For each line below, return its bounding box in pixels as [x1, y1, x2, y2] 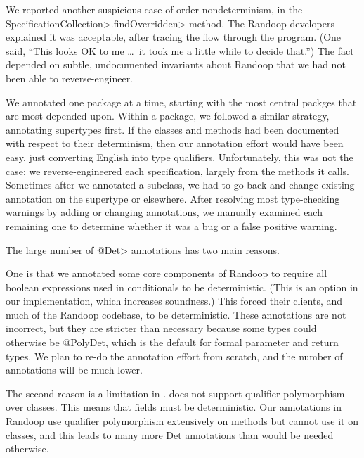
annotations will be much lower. [6, 362, 143, 377]
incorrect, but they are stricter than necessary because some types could [6, 321, 317, 336]
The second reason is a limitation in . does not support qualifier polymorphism [6, 386, 345, 400]
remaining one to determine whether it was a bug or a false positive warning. [6, 218, 337, 233]
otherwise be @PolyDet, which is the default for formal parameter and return [6, 335, 339, 350]
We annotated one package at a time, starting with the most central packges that [6, 94, 357, 109]
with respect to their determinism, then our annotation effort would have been [6, 136, 344, 151]
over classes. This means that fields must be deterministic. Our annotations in [6, 400, 342, 414]
